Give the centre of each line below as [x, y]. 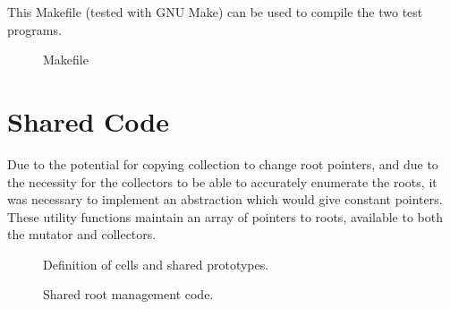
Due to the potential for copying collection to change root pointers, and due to [223, 163]
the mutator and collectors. [82, 234]
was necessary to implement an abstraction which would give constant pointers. [225, 199]
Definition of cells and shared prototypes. [156, 264]
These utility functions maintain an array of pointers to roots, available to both [225, 216]
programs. [34, 29]
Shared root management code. [128, 294]
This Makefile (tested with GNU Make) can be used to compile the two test [215, 12]
